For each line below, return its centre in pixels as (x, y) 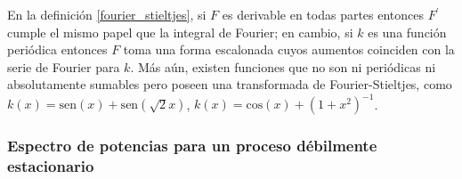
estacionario (51, 166)
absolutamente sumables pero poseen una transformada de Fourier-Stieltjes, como (230, 84)
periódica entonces (57, 49)
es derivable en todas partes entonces (323, 14)
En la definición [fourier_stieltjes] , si (107, 14)
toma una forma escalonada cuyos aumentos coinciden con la (289, 49)
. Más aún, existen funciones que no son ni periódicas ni (283, 66)
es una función (407, 32)
